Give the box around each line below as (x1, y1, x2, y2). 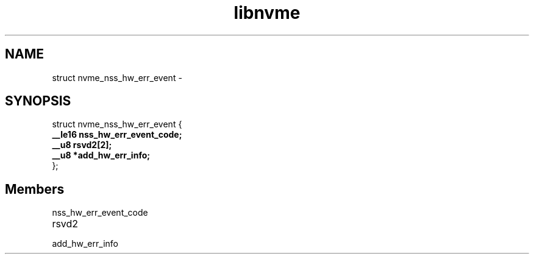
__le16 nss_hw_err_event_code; (52, 129, 182, 140)
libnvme (233, 2, 301, 23)
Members (5, 181, 65, 197)
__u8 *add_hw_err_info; (52, 150, 151, 161)
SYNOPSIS (5, 93, 71, 109)
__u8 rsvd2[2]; (52, 140, 112, 151)
